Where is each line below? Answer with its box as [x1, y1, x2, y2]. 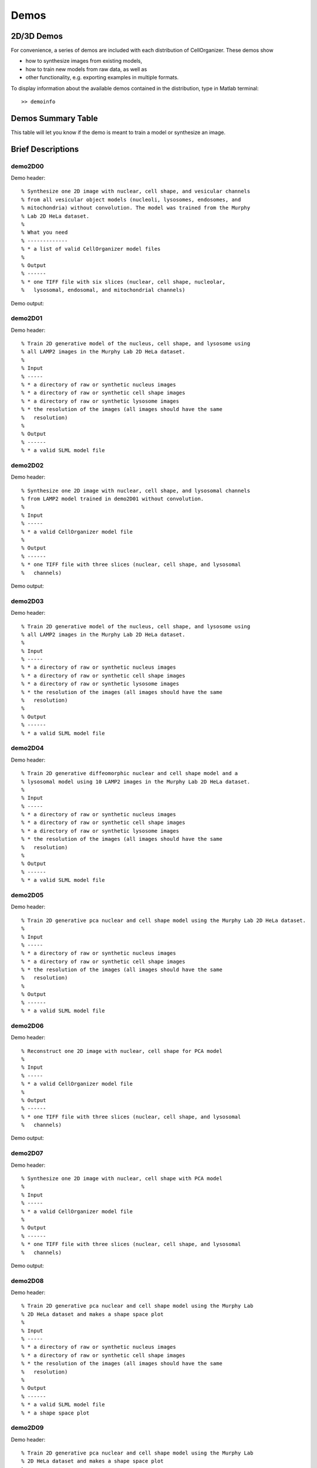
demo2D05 [11, 891, 44, 899]
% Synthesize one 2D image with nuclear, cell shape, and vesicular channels [21, 188, 251, 195]
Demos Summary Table [11, 113, 98, 123]
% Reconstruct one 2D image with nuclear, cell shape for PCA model [21, 1048, 222, 1054]
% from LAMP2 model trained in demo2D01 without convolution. [21, 496, 204, 502]
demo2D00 [11, 162, 44, 170]
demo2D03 [11, 597, 44, 605]
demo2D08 [11, 1277, 44, 1285]
